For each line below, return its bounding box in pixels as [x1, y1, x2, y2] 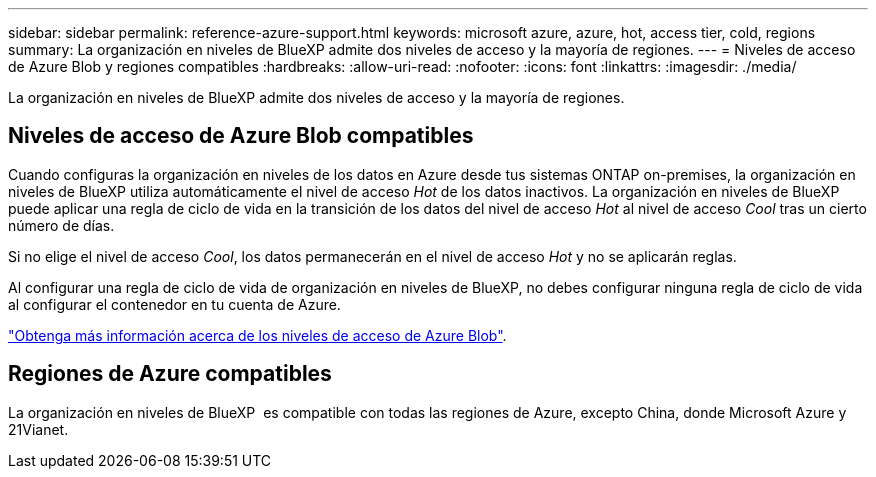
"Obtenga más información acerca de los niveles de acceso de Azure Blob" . [8, 326, 507, 344]
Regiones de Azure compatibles [8, 361, 332, 387]
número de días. [8, 216, 115, 234]
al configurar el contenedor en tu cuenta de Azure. [8, 295, 341, 313]
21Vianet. [8, 420, 69, 438]
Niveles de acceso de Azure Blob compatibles [8, 123, 474, 149]
